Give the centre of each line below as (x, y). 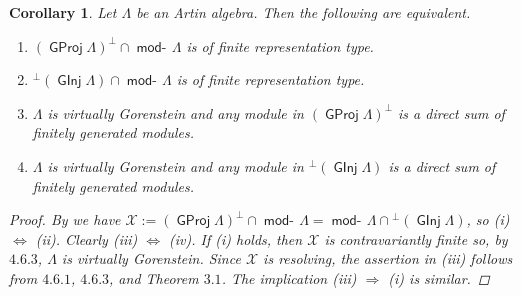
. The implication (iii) (289, 277)
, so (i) (488, 219)
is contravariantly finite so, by (416, 238)
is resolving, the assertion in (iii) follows (388, 258)
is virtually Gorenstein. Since (151, 258)
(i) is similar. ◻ (439, 277)
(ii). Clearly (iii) (86, 238)
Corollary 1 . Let (63, 12)
